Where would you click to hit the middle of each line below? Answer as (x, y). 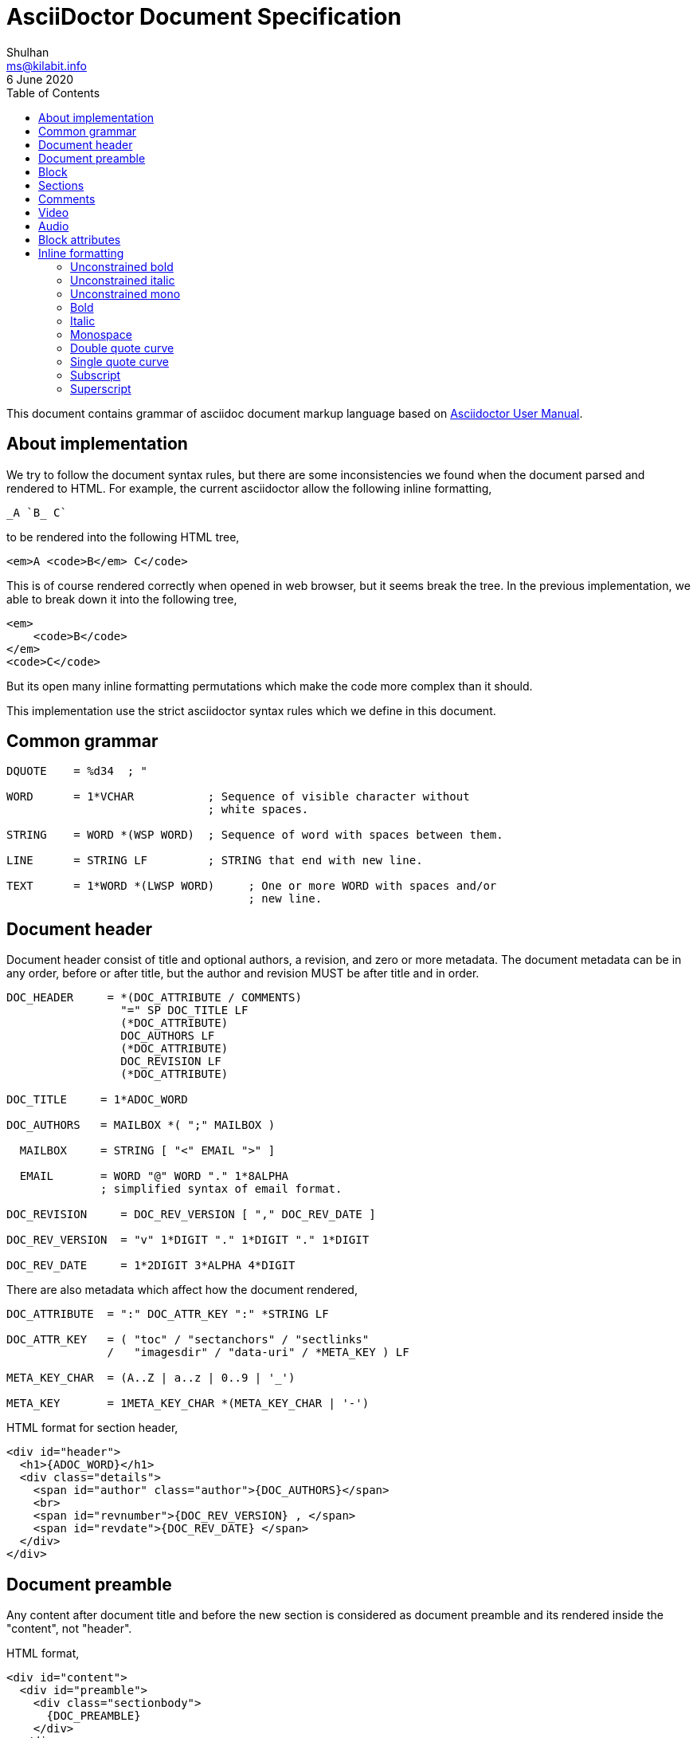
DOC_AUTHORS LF (168, 1036)
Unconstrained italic (123, 280)
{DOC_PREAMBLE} (94, 1716)
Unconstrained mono (125, 293)
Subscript (96, 375)
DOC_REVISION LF (171, 1062)
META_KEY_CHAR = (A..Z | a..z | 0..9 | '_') (151, 1378)
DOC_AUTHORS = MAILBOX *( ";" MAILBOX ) (141, 1125)
